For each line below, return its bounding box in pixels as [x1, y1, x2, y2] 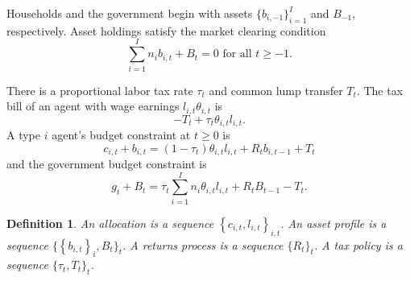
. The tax [356, 81, 404, 98]
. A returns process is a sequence [122, 236, 284, 253]
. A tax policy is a [313, 236, 403, 253]
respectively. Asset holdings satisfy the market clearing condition [6, 22, 326, 39]
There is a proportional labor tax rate [6, 81, 193, 98]
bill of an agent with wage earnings [6, 97, 180, 114]
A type [6, 126, 40, 143]
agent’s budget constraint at [52, 126, 191, 143]
